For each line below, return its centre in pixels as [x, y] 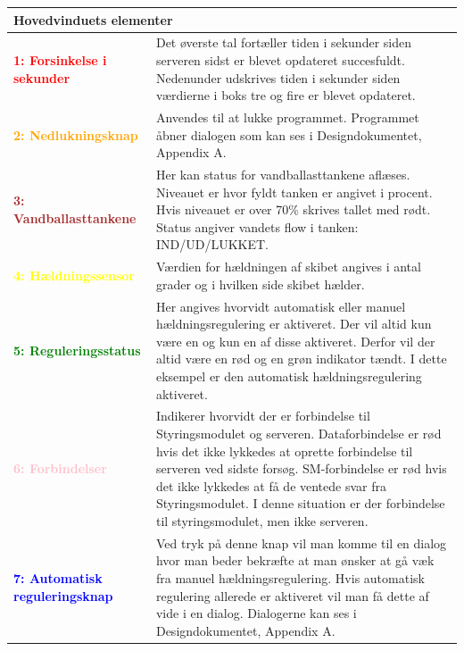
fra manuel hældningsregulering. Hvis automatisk [290, 578]
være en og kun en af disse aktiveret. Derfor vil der [295, 341]
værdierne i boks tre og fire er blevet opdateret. [286, 95]
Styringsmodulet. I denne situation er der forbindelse [300, 503]
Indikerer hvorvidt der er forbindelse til [263, 416]
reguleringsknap [63, 595]
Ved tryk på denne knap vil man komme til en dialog [301, 542]
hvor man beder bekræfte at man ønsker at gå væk [295, 560]
